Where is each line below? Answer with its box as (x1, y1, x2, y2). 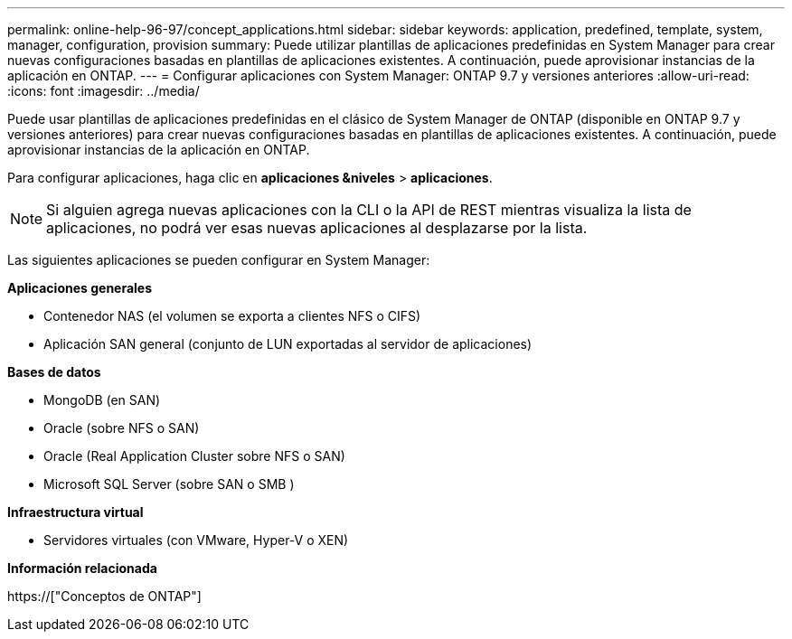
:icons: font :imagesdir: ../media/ (7, 83, 200, 99)
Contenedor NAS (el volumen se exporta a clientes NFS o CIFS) (43, 308, 421, 324)
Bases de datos (7, 364, 101, 380)
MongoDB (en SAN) (43, 392, 161, 408)
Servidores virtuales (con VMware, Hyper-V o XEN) (43, 532, 349, 548)
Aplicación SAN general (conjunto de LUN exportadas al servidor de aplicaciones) (43, 336, 533, 352)
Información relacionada (7, 560, 157, 576)
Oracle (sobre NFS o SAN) (43, 420, 200, 436)
